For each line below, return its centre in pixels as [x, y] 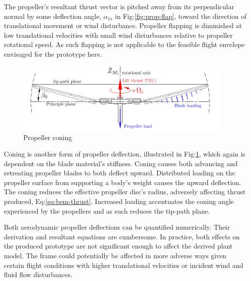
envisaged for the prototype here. [53, 54]
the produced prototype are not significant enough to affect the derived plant [118, 246]
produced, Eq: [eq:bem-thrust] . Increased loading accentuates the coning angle [119, 201]
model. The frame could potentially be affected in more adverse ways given [115, 255]
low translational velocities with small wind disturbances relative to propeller [118, 35]
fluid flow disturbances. [38, 274]
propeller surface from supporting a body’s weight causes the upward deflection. [123, 182]
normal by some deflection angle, [53, 16]
